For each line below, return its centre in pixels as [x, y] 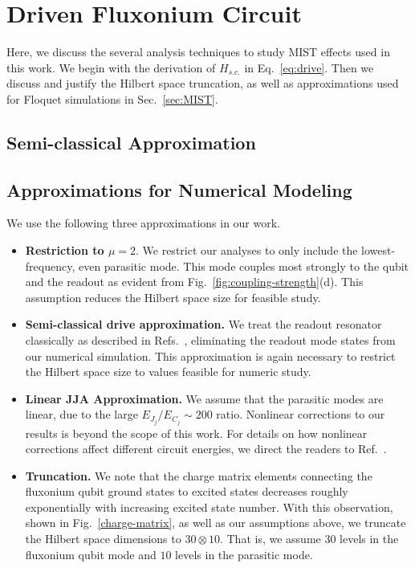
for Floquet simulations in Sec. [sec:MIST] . [112, 98]
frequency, [50, 266]
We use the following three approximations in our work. [143, 223]
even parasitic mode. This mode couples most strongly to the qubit [244, 266]
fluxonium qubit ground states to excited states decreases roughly [187, 491]
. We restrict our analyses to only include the [247, 250]
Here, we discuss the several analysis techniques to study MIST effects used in [198, 52]
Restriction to [65, 250]
